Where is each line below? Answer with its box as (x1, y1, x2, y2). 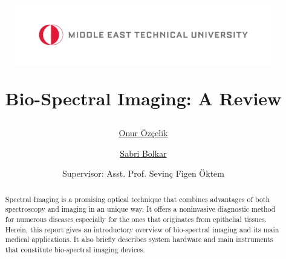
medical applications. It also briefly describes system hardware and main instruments (5, 234, 273, 244)
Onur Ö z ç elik (119, 126, 168, 139)
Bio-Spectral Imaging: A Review (5, 85, 282, 110)
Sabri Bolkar (120, 146, 167, 159)
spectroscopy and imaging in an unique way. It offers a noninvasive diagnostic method (5, 204, 276, 214)
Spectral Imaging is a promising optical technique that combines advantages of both (5, 194, 270, 204)
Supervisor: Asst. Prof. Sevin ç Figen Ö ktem (62, 167, 224, 180)
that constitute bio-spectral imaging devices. (5, 244, 145, 254)
